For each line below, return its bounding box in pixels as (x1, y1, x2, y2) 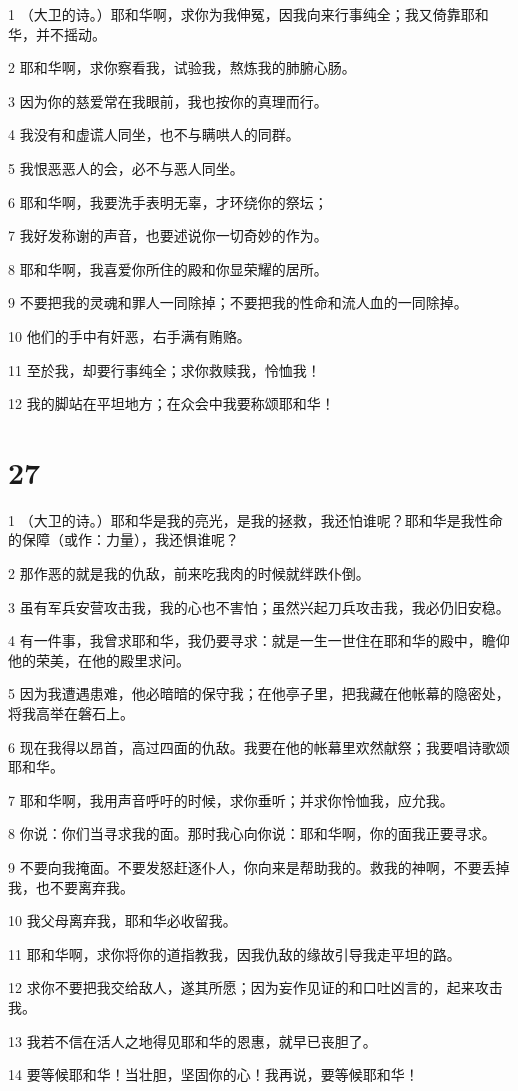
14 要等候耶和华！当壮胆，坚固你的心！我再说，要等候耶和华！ (8, 1064, 419, 1085)
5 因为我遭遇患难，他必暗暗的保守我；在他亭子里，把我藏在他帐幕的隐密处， (8, 683, 510, 704)
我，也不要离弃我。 (8, 876, 134, 897)
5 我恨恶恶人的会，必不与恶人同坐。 (8, 157, 244, 178)
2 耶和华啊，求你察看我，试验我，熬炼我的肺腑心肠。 (8, 57, 356, 78)
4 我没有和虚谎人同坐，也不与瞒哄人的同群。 (8, 124, 300, 145)
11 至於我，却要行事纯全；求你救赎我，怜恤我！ (8, 359, 321, 380)
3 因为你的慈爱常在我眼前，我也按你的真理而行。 (8, 90, 328, 111)
